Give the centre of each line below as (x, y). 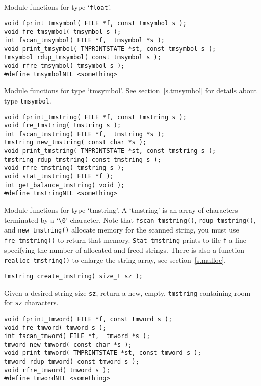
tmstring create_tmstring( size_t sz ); (74, 276)
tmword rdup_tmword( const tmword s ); (72, 362)
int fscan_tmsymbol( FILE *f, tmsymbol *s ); (84, 40)
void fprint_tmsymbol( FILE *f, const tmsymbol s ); (95, 23)
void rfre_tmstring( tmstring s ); (64, 168)
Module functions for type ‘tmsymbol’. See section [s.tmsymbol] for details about (131, 91)
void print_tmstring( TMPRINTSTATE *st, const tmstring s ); (110, 151)
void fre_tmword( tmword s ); (55, 328)
